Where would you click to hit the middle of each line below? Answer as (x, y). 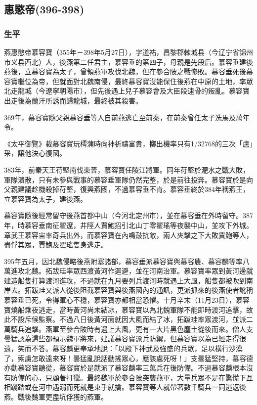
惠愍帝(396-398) (44, 9)
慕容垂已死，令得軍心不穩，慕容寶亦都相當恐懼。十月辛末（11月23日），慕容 (127, 300)
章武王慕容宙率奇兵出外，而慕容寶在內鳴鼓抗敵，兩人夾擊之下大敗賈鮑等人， (128, 235)
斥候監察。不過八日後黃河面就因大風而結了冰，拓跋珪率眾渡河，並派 (135, 319)
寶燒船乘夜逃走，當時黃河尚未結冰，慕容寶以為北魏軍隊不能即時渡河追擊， (125, 309)
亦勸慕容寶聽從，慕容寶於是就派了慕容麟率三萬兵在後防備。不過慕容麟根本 (125, 368)
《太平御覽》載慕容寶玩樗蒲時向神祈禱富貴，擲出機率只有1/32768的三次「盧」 (128, 143)
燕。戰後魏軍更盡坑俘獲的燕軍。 (56, 397)
